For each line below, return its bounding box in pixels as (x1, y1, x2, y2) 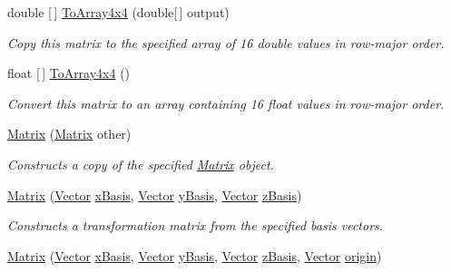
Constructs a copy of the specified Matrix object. (7, 154, 274, 173)
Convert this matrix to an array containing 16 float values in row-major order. (7, 93, 445, 112)
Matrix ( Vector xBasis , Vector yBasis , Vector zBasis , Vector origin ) (7, 246, 382, 265)
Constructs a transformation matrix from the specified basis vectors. (7, 216, 384, 235)
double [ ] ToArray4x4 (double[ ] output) (7, 3, 230, 21)
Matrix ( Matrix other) (7, 124, 132, 143)
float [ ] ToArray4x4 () (7, 63, 131, 83)
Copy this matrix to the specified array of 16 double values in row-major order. (7, 33, 445, 52)
